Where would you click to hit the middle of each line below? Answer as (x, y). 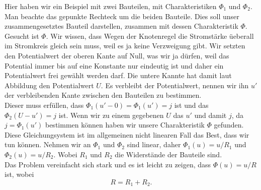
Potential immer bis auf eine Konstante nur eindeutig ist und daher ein (114, 65)
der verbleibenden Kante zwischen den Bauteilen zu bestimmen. (103, 95)
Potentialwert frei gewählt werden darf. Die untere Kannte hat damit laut (118, 75)
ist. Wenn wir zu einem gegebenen (111, 115)
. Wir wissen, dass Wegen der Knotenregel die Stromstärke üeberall (150, 36)
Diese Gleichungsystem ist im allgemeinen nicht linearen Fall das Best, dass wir (127, 134)
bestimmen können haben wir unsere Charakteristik (125, 125)
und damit (210, 115)
